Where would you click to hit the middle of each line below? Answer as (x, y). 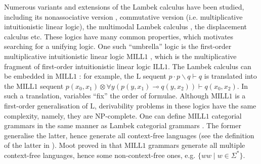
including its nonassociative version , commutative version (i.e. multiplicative (123, 16)
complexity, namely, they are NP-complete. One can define (95, 115)
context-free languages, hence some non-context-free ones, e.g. (100, 155)
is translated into (230, 76)
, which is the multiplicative (193, 56)
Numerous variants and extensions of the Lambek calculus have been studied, (124, 7)
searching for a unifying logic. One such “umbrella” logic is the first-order (118, 46)
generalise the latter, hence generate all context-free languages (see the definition (129, 135)
